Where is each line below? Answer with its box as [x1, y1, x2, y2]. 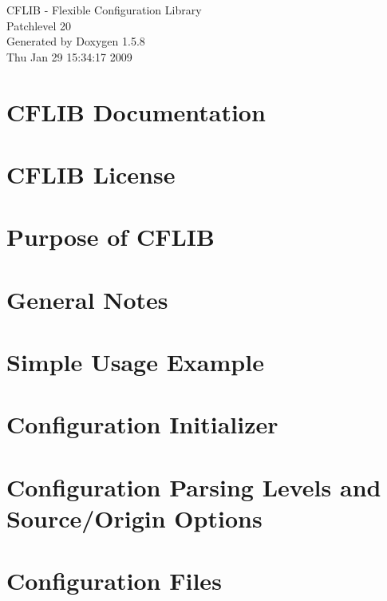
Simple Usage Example [6, 346, 264, 378]
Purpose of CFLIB [6, 220, 215, 253]
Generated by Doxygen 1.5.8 [6, 33, 145, 49]
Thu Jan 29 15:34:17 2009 [6, 48, 132, 65]
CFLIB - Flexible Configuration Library [6, 2, 202, 18]
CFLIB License [6, 157, 176, 190]
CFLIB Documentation [6, 95, 266, 128]
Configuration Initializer [6, 408, 278, 441]
